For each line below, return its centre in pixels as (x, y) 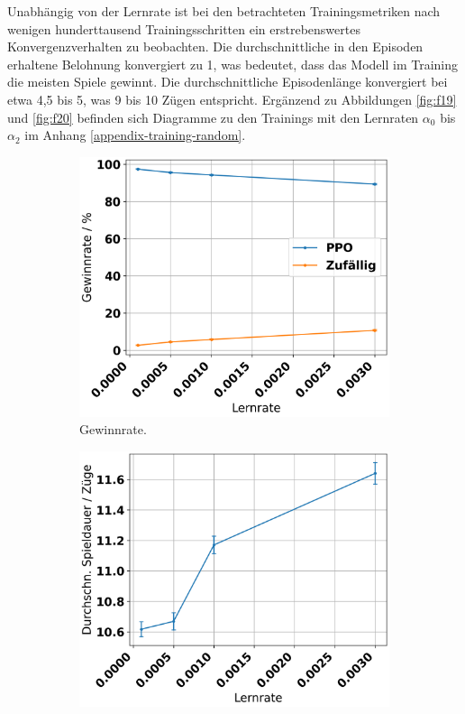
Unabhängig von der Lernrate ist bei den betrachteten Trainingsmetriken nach (224, 11)
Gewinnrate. (113, 429)
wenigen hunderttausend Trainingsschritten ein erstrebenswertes (184, 28)
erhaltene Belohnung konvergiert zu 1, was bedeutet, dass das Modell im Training (232, 64)
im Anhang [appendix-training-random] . (135, 135)
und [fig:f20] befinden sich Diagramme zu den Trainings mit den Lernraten (213, 117)
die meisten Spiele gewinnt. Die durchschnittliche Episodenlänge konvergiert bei (228, 82)
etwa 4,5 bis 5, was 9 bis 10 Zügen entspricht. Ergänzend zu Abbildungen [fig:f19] (232, 99)
